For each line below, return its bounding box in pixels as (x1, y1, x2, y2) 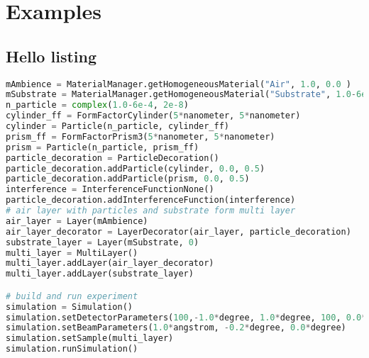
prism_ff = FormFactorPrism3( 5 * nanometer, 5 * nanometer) (6, 131, 275, 142)
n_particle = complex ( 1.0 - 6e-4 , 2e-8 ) (6, 100, 189, 111)
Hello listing (6, 45, 97, 67)
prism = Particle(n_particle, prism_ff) (6, 142, 199, 152)
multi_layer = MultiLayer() (6, 247, 138, 258)
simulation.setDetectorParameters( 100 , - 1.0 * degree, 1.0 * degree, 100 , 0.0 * (6, 312, 367, 323)
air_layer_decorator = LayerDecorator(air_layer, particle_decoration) (6, 226, 351, 237)
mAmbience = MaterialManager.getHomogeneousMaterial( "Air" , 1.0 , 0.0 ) (6, 79, 351, 89)
